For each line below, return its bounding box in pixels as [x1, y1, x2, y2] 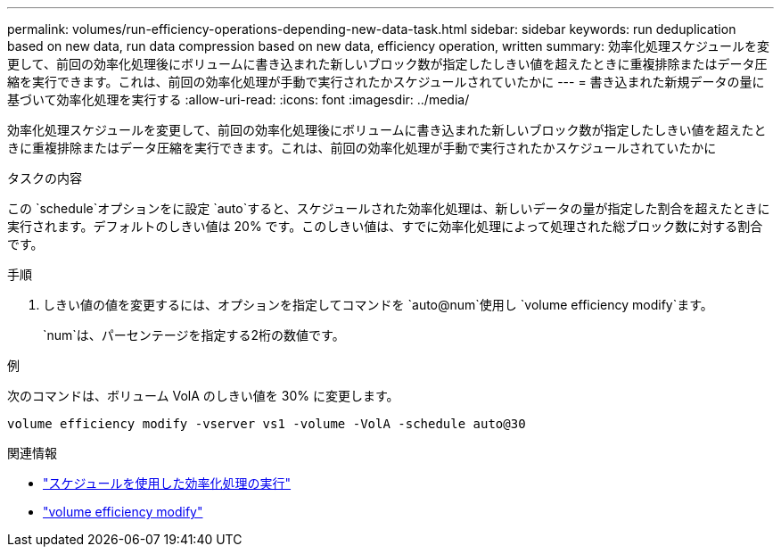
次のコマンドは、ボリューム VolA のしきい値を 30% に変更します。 [7, 388, 399, 403]
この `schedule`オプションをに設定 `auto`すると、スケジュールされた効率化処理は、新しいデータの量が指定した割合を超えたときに [7, 201, 770, 216]
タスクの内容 [7, 170, 82, 186]
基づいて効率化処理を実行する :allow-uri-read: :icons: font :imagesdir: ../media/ [7, 92, 470, 107]
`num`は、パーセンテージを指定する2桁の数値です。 [43, 327, 345, 343]
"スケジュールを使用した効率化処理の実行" [43, 475, 292, 491]
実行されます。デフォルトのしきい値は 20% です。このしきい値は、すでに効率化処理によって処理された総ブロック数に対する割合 [7, 219, 763, 234]
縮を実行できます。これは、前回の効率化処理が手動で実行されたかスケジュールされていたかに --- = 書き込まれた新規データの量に [7, 74, 765, 89]
